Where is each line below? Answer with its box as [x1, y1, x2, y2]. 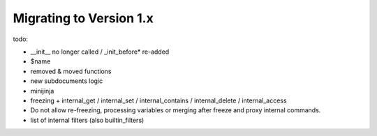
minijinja [30, 86, 54, 95]
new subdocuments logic [30, 77, 103, 85]
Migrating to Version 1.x [13, 10, 154, 26]
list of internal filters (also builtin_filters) [30, 116, 145, 124]
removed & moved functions [30, 67, 112, 75]
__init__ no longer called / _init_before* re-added [30, 47, 170, 56]
